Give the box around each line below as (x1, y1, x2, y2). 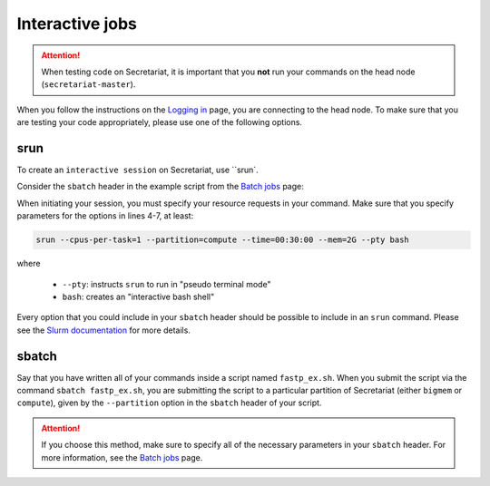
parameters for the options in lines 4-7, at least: (16, 210, 194, 221)
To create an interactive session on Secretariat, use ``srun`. (16, 164, 259, 176)
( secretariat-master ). (41, 79, 136, 90)
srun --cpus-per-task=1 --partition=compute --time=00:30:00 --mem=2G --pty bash (35, 235, 410, 245)
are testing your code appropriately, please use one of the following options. (16, 117, 303, 128)
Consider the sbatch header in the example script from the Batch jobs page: (16, 181, 304, 192)
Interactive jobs (16, 14, 138, 34)
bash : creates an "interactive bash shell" (62, 291, 215, 302)
